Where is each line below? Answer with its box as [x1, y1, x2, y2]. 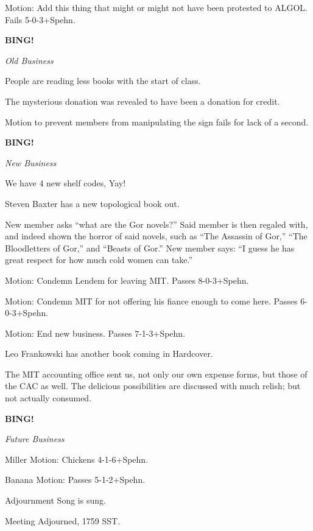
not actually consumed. [5, 392, 92, 404]
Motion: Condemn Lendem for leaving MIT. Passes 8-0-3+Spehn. [5, 273, 249, 286]
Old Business [5, 54, 54, 66]
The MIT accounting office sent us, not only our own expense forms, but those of [5, 367, 308, 380]
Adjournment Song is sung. [5, 494, 106, 507]
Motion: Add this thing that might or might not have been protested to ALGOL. [5, 1, 308, 13]
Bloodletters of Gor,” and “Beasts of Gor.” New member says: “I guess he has [5, 241, 295, 254]
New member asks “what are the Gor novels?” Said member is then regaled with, [5, 217, 308, 230]
